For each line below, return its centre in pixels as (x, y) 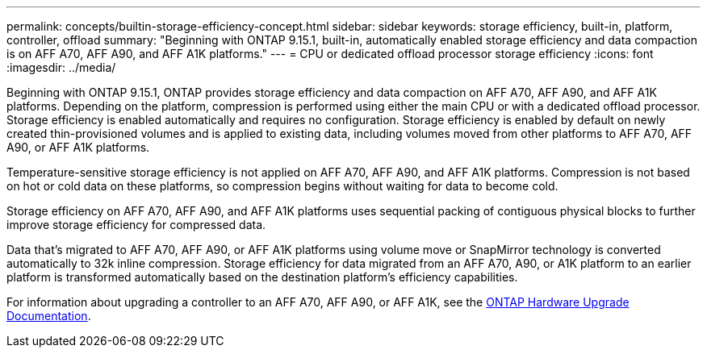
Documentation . (49, 316)
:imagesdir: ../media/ (61, 67)
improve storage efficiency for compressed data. (136, 225)
